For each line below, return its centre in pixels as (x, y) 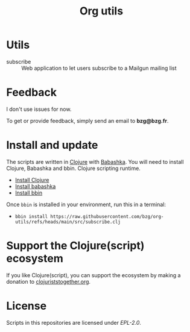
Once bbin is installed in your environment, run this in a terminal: (86, 204)
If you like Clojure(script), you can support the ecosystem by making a (93, 275)
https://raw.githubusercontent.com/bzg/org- (107, 216)
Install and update (52, 145)
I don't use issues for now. (39, 109)
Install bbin (29, 193)
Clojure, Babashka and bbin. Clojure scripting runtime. (73, 168)
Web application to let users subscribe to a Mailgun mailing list (99, 68)
